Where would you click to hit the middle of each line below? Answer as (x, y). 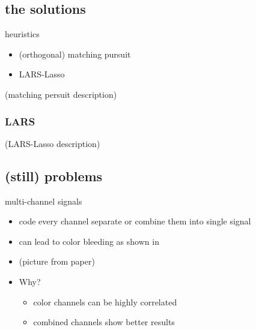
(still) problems (54, 175)
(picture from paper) (57, 261)
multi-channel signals (44, 201)
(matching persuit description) (61, 94)
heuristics (22, 34)
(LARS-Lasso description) (53, 143)
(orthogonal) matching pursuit (75, 54)
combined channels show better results (104, 322)
